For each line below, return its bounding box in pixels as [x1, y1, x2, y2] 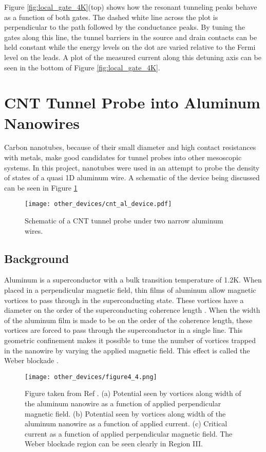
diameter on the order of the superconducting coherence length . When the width [4, 305, 260, 315]
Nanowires [4, 112, 80, 133]
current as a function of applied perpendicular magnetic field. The [25, 428, 233, 439]
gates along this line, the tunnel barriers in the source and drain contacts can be [4, 31, 257, 42]
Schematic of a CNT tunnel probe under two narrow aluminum [25, 215, 223, 226]
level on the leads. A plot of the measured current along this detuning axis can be [4, 51, 261, 62]
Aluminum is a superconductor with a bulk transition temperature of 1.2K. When [4, 274, 262, 285]
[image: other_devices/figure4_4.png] [25, 373, 157, 381]
